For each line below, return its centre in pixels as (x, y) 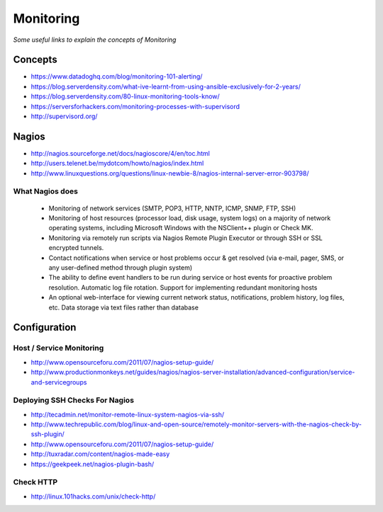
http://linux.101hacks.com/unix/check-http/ (93, 496)
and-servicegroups (59, 382)
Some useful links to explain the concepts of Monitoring (95, 40)
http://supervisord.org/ (64, 116)
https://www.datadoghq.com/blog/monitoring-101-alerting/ (117, 76)
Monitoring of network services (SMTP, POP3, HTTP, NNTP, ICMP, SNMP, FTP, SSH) (172, 208)
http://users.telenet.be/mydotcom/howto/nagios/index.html (117, 164)
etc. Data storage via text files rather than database (123, 307)
